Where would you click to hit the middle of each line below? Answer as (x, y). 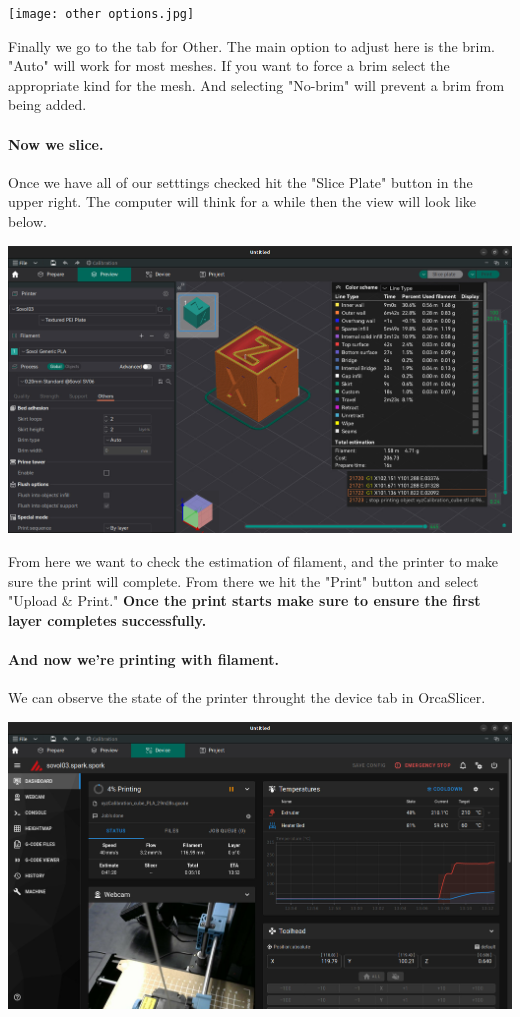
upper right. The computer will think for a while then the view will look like (242, 201)
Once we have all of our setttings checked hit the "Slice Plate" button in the (240, 181)
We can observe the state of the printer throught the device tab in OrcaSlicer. (247, 697)
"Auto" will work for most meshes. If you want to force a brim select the (229, 65)
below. (27, 221)
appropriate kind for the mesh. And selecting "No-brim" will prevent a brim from (256, 84)
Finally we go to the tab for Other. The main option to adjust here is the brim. (252, 45)
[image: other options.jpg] (101, 14)
